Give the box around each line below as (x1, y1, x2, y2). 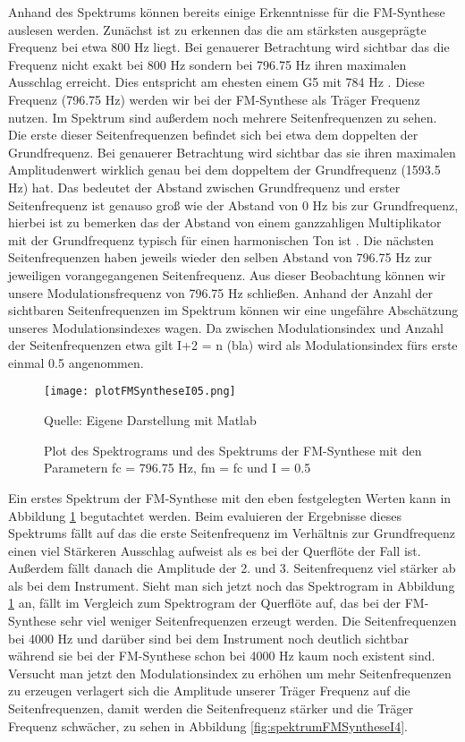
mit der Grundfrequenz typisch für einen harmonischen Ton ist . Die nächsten (8, 230, 435, 249)
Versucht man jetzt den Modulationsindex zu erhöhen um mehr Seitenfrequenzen (8, 663, 452, 682)
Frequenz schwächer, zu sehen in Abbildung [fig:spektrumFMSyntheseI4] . (8, 716, 408, 735)
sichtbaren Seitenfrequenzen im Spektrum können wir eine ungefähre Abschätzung (8, 301, 459, 320)
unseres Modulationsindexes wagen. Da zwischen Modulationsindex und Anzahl (8, 318, 444, 337)
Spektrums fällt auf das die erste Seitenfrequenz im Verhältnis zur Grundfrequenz (8, 524, 456, 542)
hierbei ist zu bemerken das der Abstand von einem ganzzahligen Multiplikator (8, 213, 442, 232)
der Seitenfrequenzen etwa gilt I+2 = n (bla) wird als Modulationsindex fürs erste (8, 336, 458, 354)
